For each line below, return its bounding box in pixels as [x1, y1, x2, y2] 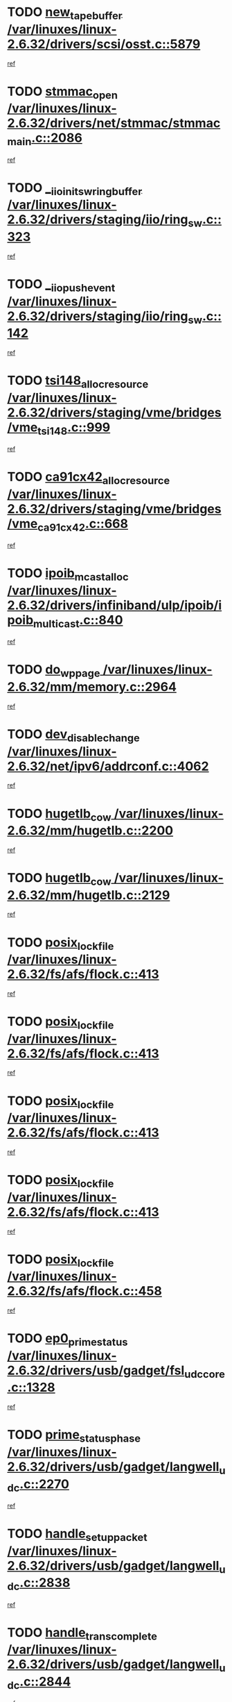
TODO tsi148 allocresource [7, 373, 149, 391]
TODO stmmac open [7, 83, 118, 101]
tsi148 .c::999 [37, 419, 111, 437]
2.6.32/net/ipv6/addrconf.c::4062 [7, 758, 209, 774]
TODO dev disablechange [7, 726, 140, 744]
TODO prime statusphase [7, 1427, 141, 1445]
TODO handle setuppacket [7, 1526, 148, 1544]
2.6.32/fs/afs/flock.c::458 [7, 1283, 163, 1299]
